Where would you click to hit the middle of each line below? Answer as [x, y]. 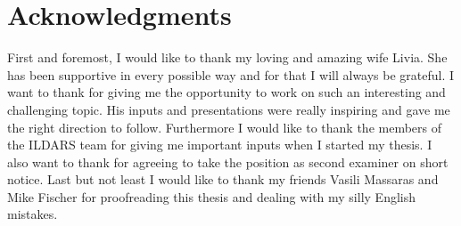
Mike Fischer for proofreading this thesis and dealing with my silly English [211, 196]
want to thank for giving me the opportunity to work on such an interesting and [226, 92]
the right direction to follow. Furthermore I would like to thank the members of [225, 127]
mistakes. [33, 214]
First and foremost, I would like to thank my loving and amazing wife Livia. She [227, 57]
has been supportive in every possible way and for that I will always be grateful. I [231, 74]
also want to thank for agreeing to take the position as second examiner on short [228, 161]
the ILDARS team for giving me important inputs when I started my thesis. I [220, 145]
